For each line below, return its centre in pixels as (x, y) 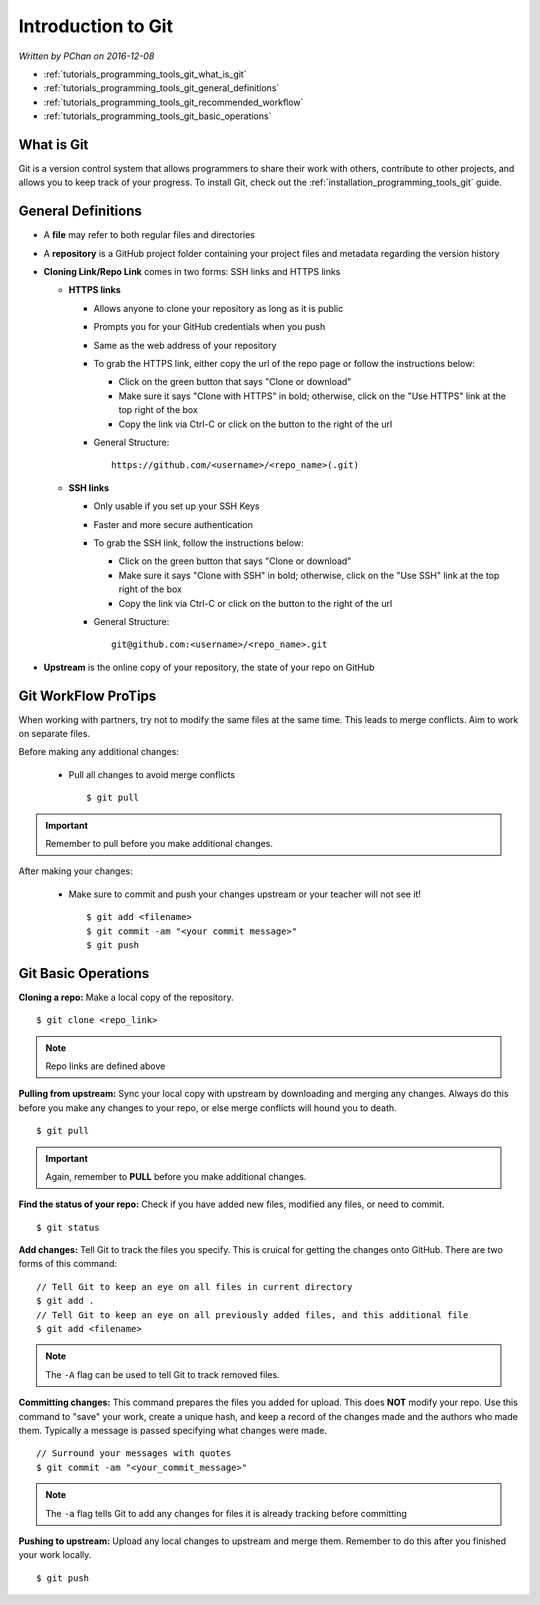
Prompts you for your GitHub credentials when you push (209, 327)
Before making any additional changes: (99, 752)
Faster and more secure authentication (173, 524)
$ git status (68, 1227)
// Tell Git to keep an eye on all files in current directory (194, 1286)
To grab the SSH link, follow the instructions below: (198, 542)
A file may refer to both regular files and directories (149, 235)
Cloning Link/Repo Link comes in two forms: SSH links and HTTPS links (192, 272)
